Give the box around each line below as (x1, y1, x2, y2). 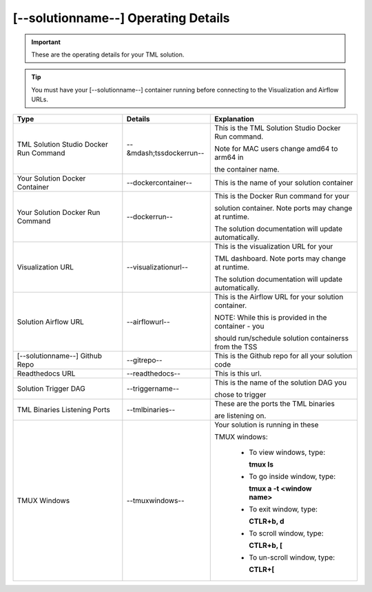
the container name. (214, 164, 280, 174)
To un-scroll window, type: (249, 552, 335, 562)
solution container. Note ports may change (214, 203, 353, 213)
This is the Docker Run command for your (214, 191, 350, 201)
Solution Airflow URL (17, 317, 84, 327)
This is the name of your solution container (214, 178, 353, 187)
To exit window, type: (249, 504, 318, 513)
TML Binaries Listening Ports (17, 405, 110, 414)
